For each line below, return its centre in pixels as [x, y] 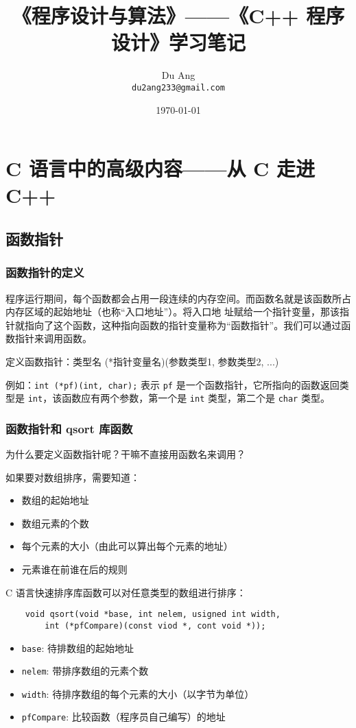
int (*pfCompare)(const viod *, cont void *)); [155, 626]
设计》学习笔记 [178, 42]
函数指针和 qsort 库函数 [69, 428]
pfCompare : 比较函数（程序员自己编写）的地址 [123, 717]
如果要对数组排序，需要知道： [73, 477]
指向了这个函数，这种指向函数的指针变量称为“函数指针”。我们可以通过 [183, 325]
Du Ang [178, 75]
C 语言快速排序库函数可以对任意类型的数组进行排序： [126, 592]
